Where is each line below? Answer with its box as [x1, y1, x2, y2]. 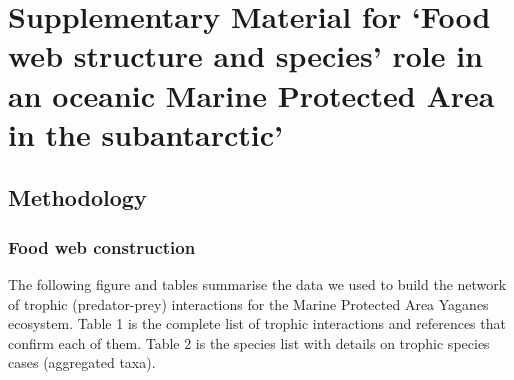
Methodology [8, 182, 147, 213]
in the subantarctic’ [8, 113, 284, 154]
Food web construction [8, 234, 196, 259]
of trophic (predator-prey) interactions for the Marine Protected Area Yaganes [8, 293, 489, 314]
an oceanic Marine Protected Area [8, 74, 495, 115]
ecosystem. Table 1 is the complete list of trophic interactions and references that [8, 313, 506, 334]
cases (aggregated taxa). [8, 352, 156, 373]
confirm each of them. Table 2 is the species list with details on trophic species [8, 332, 490, 353]
